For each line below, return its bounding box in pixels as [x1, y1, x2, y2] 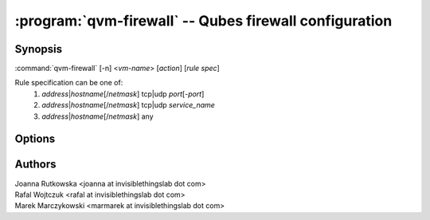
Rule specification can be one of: [14, 78, 123, 88]
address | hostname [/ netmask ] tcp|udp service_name [41, 100, 215, 110]
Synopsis [14, 42, 63, 56]
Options [14, 132, 56, 146]
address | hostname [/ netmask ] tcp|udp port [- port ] [41, 88, 205, 99]
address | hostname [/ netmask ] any [41, 112, 154, 121]
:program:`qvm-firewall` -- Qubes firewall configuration [14, 12, 393, 29]
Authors [14, 158, 57, 171]
